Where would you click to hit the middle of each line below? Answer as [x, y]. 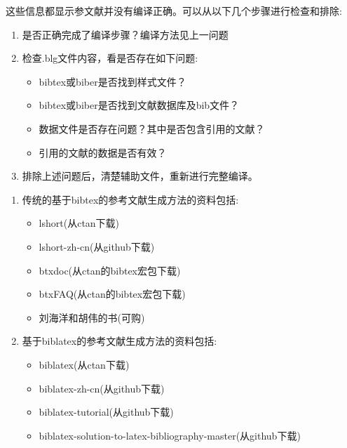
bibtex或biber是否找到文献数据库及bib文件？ [139, 105]
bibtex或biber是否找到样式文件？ [113, 81]
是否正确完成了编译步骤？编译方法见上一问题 [125, 34]
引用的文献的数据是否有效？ [103, 152]
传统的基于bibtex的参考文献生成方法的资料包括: [130, 199]
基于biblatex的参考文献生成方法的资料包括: [120, 341]
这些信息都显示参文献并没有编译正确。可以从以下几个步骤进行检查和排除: [174, 11]
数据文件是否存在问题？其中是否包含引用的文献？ [152, 128]
